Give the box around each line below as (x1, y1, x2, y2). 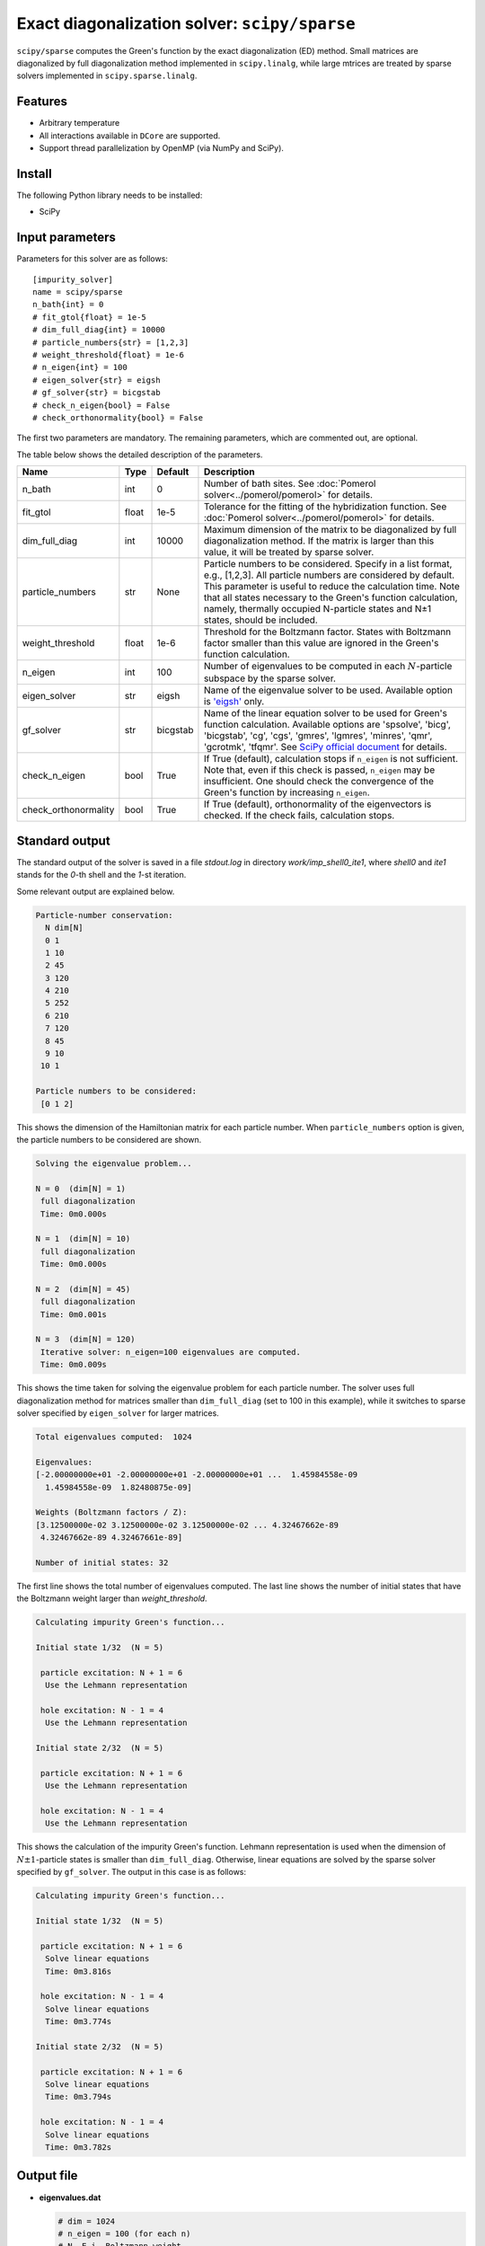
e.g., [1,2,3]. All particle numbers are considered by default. (203, 569, 455, 581)
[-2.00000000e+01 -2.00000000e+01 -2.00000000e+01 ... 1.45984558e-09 (35, 1470, 358, 1480)
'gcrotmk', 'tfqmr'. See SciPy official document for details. (203, 741, 447, 754)
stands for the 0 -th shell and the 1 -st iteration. (16, 870, 187, 880)
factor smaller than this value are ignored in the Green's (203, 637, 439, 650)
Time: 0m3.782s (45, 2143, 112, 2153)
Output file (16, 2168, 78, 2183)
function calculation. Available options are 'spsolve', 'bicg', (203, 719, 451, 731)
